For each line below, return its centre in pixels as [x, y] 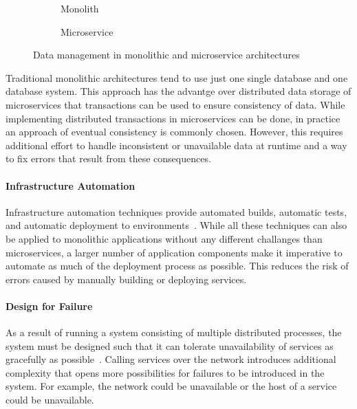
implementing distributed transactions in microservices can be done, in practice [173, 118]
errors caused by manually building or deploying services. [126, 279]
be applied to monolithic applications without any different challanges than [164, 238]
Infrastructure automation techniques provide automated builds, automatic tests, [176, 211]
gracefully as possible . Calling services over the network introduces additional [171, 359]
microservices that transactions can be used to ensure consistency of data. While [175, 104]
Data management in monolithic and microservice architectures [166, 55]
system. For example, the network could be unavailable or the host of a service [171, 386]
